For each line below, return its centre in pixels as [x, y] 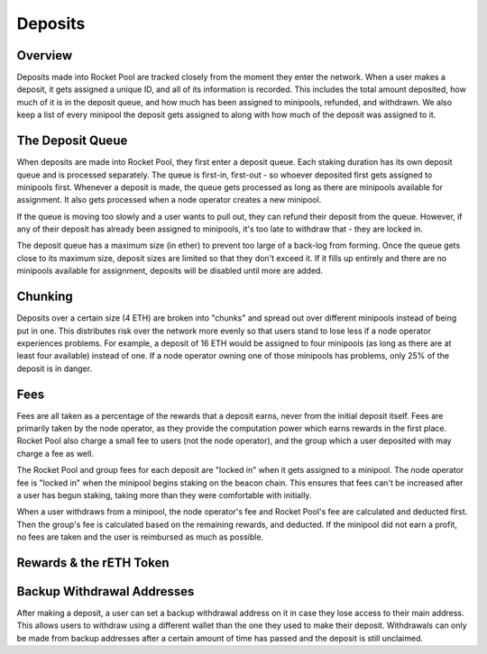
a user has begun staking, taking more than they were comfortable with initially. [164, 495]
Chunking [45, 297]
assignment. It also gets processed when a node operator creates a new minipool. [169, 200]
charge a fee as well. [55, 453]
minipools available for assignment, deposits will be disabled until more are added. [170, 271]
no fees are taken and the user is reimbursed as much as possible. [140, 537]
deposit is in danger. [55, 368]
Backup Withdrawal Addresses [106, 591]
